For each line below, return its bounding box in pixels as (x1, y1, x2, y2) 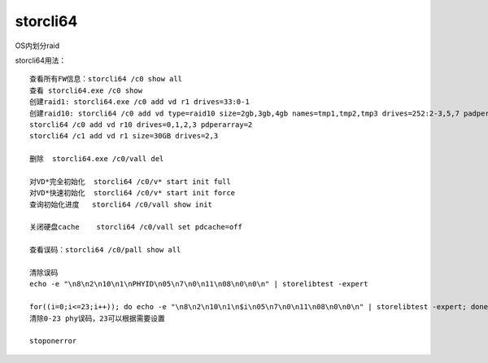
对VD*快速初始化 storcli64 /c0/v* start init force (29, 188, 236, 198)
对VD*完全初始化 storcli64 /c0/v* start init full (29, 177, 231, 186)
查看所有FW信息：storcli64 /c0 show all (29, 74, 183, 84)
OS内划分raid (15, 41, 60, 50)
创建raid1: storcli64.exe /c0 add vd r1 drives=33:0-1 (29, 98, 250, 107)
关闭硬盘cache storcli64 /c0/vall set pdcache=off (29, 222, 243, 232)
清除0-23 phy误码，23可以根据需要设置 (29, 313, 166, 323)
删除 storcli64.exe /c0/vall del (29, 155, 164, 164)
